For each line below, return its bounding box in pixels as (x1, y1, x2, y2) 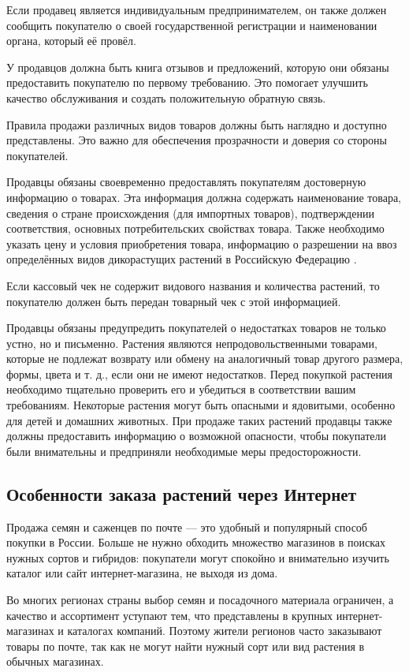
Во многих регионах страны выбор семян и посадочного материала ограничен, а (6, 592, 394, 608)
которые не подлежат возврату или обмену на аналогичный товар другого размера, (6, 350, 403, 367)
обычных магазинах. (6, 653, 104, 670)
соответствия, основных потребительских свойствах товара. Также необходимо (6, 220, 385, 237)
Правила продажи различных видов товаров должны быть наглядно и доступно (6, 116, 387, 133)
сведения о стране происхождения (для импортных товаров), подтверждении (6, 204, 374, 221)
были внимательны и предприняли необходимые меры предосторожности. (6, 442, 362, 459)
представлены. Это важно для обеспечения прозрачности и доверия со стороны (6, 132, 387, 148)
